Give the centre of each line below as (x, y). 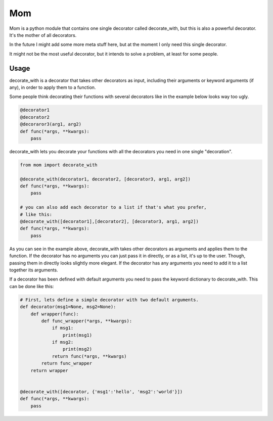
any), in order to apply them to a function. (53, 87)
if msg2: (63, 342)
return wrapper (49, 370)
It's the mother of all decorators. (43, 35)
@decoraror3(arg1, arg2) (51, 124)
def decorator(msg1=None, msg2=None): (68, 307)
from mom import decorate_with (59, 165)
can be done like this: (32, 286)
